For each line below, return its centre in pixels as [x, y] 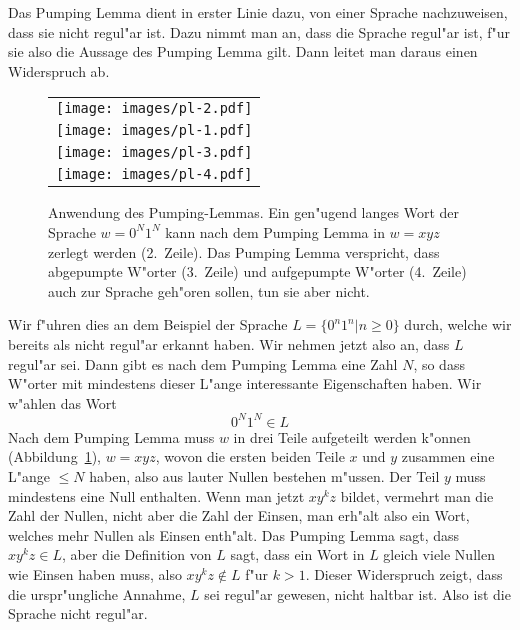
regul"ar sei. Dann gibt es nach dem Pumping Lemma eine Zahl [203, 363]
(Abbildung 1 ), [54, 456]
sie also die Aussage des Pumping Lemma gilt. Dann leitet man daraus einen [243, 51]
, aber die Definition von [136, 554]
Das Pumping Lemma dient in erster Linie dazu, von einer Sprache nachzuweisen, [258, 12]
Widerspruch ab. [59, 70]
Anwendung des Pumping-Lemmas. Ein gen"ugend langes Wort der [253, 212]
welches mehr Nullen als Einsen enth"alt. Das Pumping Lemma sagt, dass [234, 534]
